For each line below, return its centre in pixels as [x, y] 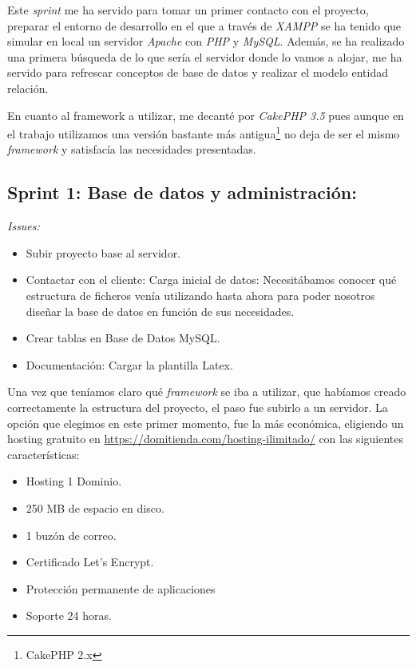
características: [44, 454]
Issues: [24, 226]
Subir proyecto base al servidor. [103, 252]
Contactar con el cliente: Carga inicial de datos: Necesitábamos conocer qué [211, 280]
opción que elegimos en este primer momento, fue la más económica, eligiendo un [206, 423]
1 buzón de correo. [71, 535]
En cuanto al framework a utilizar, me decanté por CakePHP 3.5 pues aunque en [206, 115]
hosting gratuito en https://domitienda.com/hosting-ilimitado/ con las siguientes [205, 439]
